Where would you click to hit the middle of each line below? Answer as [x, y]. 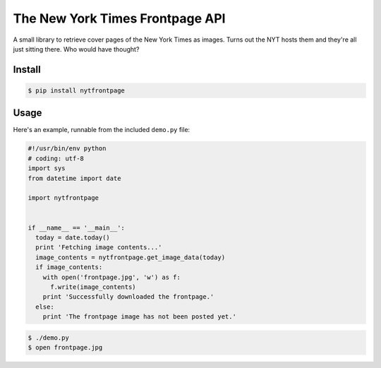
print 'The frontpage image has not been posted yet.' [139, 317]
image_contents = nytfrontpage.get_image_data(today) [131, 257]
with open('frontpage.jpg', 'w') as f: [112, 277]
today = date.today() [73, 237]
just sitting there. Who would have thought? [76, 49]
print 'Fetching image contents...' [99, 248]
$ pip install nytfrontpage [76, 90]
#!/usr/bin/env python [67, 149]
